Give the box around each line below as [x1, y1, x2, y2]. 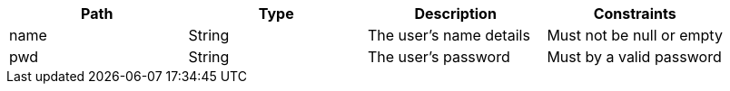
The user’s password [367, 48, 510, 66]
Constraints [593, 5, 676, 23]
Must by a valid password [547, 48, 722, 66]
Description [414, 5, 497, 23]
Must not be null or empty [547, 26, 723, 44]
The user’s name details [367, 26, 530, 44]
